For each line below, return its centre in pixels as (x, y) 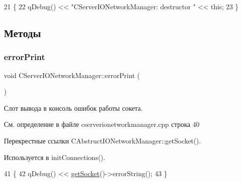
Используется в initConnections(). (55, 157)
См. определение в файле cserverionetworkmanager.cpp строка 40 (102, 124)
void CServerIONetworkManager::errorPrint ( (72, 75)
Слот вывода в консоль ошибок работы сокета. (73, 108)
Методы (22, 32)
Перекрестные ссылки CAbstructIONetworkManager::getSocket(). (102, 140)
